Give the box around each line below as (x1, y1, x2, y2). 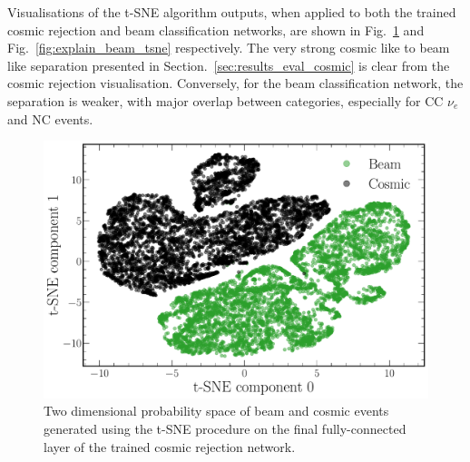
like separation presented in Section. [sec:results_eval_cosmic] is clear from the (7, 55, 450, 74)
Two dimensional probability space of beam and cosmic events (44, 401, 389, 420)
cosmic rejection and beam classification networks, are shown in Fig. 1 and (7, 20, 425, 39)
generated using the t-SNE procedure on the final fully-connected (44, 418, 406, 437)
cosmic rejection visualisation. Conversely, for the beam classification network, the (7, 74, 464, 93)
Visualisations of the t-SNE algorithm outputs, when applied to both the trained (7, 3, 456, 21)
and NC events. (7, 109, 93, 128)
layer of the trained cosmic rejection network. (44, 437, 296, 456)
